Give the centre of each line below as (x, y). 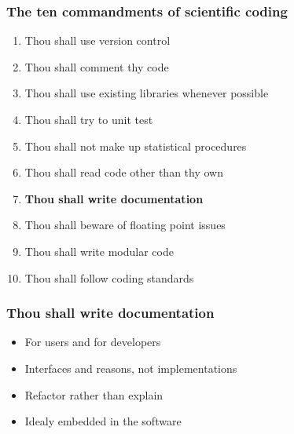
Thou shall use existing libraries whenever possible (147, 93)
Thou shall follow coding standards (109, 277)
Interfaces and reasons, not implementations (131, 368)
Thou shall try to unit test (89, 119)
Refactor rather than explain (94, 394)
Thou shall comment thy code (97, 66)
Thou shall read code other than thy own (124, 172)
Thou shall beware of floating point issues (125, 225)
